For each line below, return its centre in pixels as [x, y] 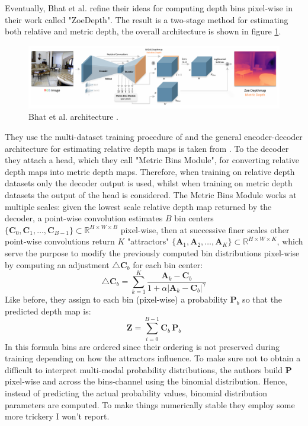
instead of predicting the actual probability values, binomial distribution [136, 392]
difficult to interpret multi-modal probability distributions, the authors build [144, 369]
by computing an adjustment [57, 264]
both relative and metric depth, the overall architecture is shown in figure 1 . [143, 31]
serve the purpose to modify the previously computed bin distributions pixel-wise [152, 252]
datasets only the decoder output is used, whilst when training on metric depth [149, 183]
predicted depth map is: [48, 311]
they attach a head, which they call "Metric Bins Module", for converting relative [152, 160]
